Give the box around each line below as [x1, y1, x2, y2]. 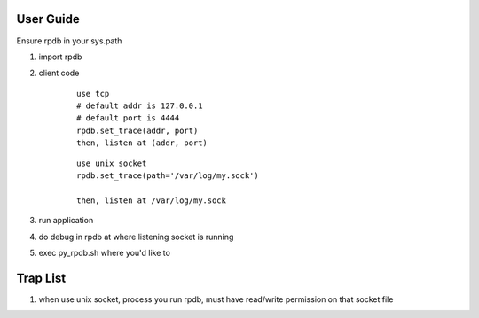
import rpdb [38, 51, 82, 62]
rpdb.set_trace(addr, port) [76, 125, 199, 136]
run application [38, 215, 94, 226]
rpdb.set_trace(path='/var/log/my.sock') [76, 171, 259, 181]
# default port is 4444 [76, 113, 180, 123]
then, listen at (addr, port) [76, 138, 208, 148]
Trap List [16, 270, 67, 285]
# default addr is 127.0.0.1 [76, 101, 203, 111]
